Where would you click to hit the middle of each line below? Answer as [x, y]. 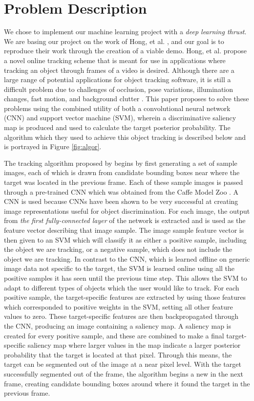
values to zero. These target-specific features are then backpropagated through [121, 316]
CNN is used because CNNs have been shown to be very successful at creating [121, 201]
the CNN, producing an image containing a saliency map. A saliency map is [117, 325]
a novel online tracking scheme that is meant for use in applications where [115, 60]
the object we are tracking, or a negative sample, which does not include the [118, 249]
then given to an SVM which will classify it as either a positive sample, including [125, 239]
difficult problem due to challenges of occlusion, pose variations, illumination [119, 89]
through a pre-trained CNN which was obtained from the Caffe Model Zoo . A [121, 191]
